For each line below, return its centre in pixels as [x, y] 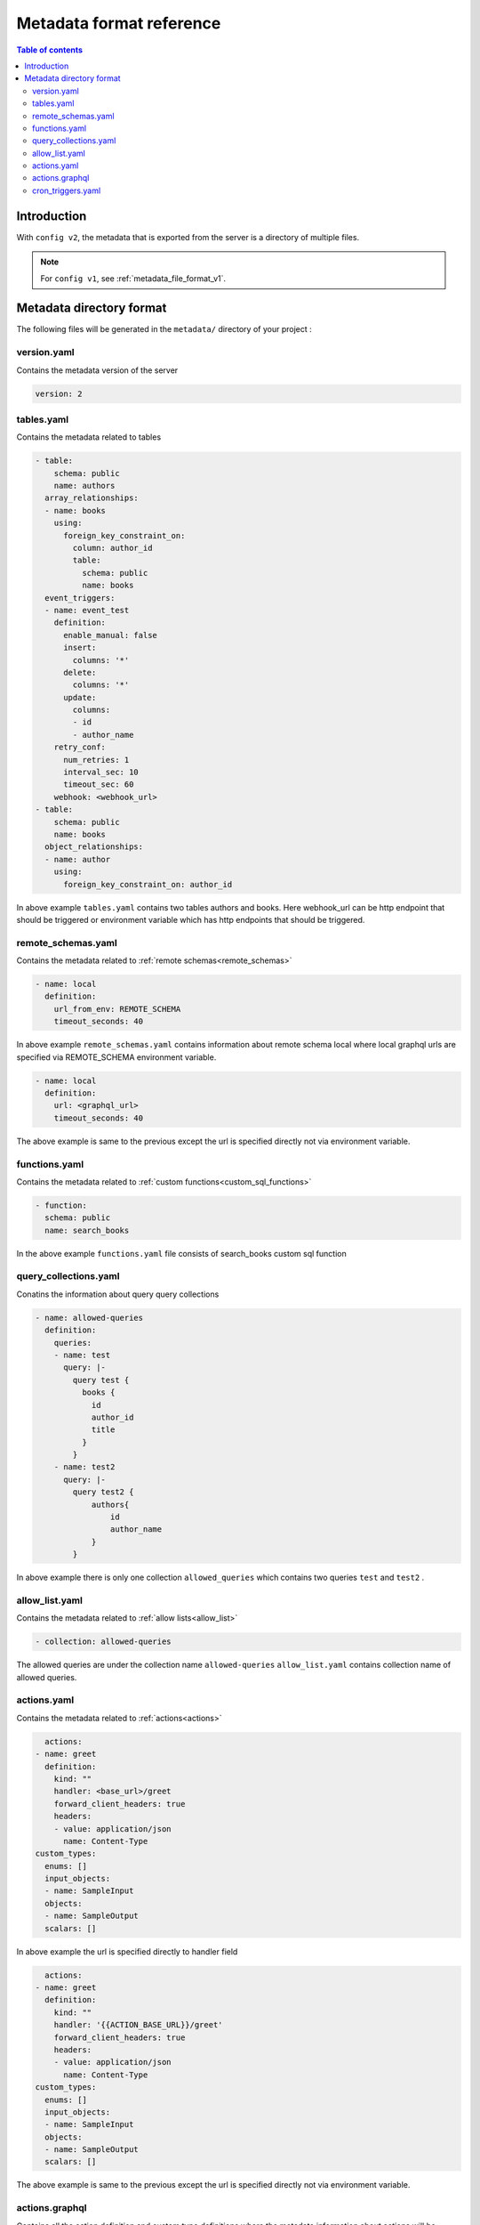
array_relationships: [92, 498]
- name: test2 [84, 1467]
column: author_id [112, 548]
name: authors [84, 486]
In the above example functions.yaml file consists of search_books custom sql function [181, 1253]
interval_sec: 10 [101, 773]
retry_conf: [80, 747]
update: [80, 697]
